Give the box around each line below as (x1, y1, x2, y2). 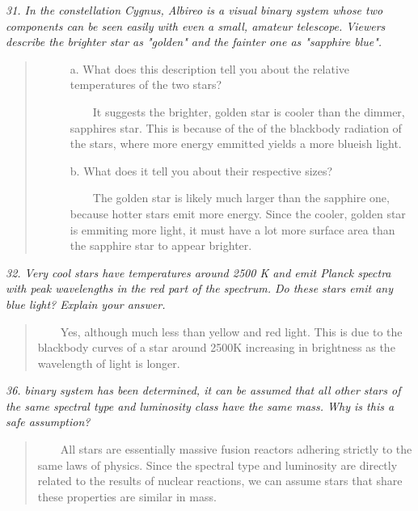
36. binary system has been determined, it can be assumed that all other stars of (6, 382, 401, 399)
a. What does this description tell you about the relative (70, 60, 350, 77)
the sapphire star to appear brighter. (70, 237, 252, 254)
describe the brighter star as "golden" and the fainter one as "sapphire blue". (6, 33, 382, 50)
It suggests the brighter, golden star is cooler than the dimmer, (92, 103, 405, 120)
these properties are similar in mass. (37, 488, 217, 505)
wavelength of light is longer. (37, 354, 180, 371)
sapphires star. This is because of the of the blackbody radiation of (70, 119, 402, 136)
